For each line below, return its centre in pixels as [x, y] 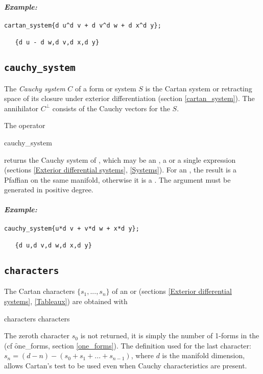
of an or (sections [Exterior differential [172, 291]
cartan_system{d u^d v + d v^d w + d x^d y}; [83, 25]
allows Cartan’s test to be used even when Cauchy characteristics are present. [126, 365]
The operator [25, 125]
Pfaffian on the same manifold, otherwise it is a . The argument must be [117, 179]
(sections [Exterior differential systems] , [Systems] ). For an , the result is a [121, 170]
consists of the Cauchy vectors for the [111, 108]
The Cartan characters [40, 291]
